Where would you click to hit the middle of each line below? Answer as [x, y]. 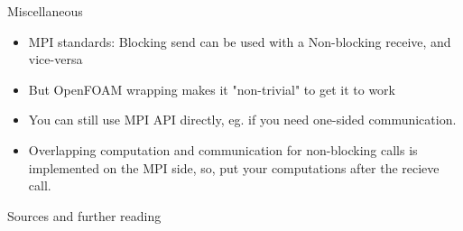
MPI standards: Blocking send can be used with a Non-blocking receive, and [240, 41]
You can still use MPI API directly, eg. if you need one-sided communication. [242, 120]
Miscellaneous [45, 11]
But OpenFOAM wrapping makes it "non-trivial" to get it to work [212, 89]
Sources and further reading [84, 215]
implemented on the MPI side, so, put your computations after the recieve [234, 167]
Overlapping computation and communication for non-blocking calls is [223, 149]
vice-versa [56, 59]
